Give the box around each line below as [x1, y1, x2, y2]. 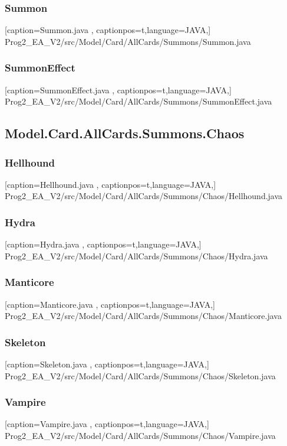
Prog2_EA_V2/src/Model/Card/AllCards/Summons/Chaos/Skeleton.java [5, 369, 276, 382]
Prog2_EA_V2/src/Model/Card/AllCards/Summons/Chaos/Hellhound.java [5, 190, 283, 202]
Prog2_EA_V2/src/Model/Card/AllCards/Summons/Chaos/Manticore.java [5, 310, 282, 322]
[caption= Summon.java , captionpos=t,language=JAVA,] [5, 24, 211, 36]
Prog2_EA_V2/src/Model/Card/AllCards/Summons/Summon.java [5, 35, 251, 47]
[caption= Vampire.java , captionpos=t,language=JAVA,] [5, 418, 209, 430]
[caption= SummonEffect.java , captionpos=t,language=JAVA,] [5, 83, 232, 96]
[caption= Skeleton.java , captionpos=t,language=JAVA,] [5, 358, 209, 370]
